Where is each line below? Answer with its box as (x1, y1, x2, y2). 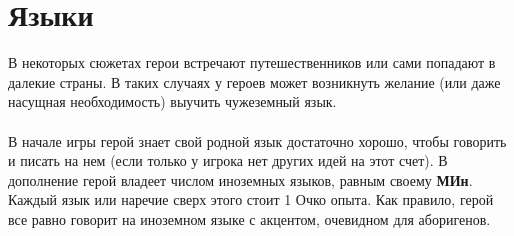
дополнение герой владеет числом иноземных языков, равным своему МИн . (8, 169, 473, 190)
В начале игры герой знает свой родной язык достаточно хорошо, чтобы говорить (8, 130, 507, 151)
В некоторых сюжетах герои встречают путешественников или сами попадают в (8, 52, 496, 73)
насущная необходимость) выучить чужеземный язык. (8, 91, 337, 112)
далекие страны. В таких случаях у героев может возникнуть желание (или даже (8, 71, 501, 92)
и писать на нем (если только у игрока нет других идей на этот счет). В (8, 150, 448, 171)
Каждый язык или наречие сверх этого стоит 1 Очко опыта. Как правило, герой (8, 189, 494, 210)
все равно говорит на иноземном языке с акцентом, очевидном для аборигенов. (8, 208, 491, 229)
